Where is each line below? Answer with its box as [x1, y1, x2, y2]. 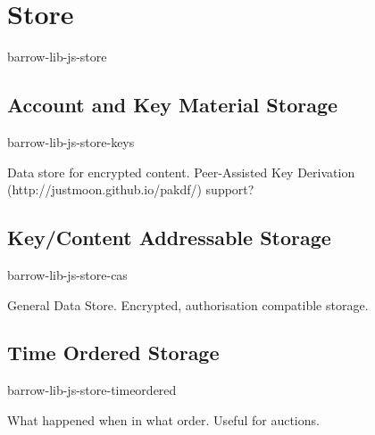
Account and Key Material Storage [7, 91, 338, 119]
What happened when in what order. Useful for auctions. [7, 410, 320, 429]
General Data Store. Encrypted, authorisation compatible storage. [7, 295, 369, 314]
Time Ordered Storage [7, 339, 220, 366]
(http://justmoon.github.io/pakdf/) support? [7, 180, 254, 199]
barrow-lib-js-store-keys [7, 132, 135, 151]
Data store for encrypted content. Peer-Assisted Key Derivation [7, 162, 355, 181]
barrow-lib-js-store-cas [7, 265, 128, 283]
